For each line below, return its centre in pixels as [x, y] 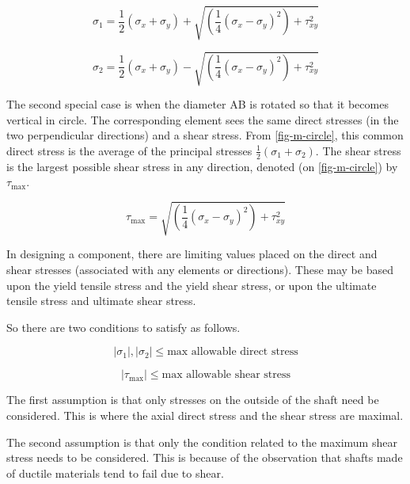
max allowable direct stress [233, 352]
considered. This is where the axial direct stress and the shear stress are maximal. [205, 415]
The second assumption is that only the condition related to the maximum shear [202, 442]
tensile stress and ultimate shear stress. [101, 301]
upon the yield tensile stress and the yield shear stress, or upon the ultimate [192, 285]
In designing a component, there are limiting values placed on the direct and [192, 254]
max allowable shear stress [226, 375]
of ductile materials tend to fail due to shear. [115, 473]
